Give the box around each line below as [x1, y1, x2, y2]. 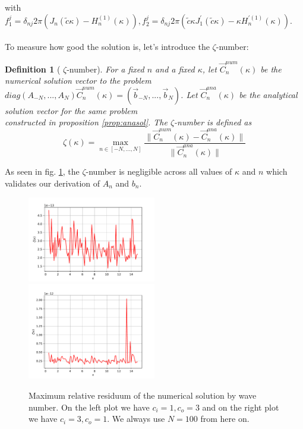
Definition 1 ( [5, 62, 61, 75]
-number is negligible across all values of [86, 165, 232, 178]
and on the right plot [202, 400, 279, 413]
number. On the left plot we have [29, 400, 150, 413]
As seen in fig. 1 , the [5, 165, 80, 178]
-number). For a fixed [67, 62, 144, 75]
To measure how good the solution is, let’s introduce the [5, 40, 210, 53]
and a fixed [155, 62, 195, 75]
